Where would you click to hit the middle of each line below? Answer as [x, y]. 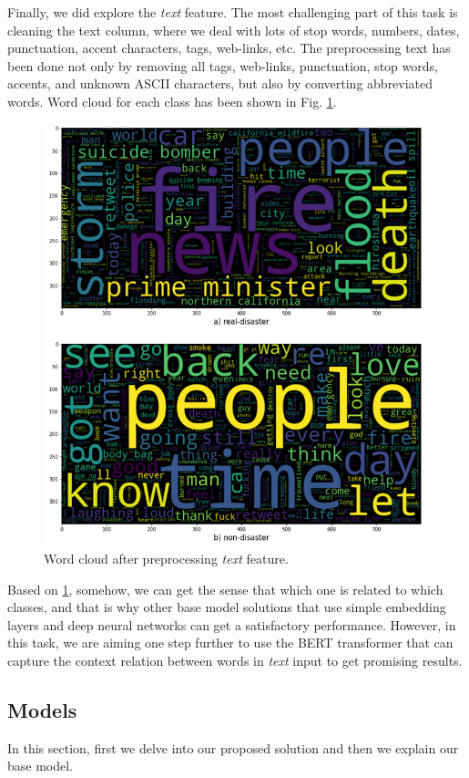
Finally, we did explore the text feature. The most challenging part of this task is [233, 12]
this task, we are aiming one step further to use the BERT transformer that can [230, 643]
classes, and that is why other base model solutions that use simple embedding [227, 607]
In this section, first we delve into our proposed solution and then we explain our [233, 747]
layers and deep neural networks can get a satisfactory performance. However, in [232, 624]
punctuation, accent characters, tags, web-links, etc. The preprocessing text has [229, 48]
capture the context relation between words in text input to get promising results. [235, 661]
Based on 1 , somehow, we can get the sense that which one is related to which [225, 589]
